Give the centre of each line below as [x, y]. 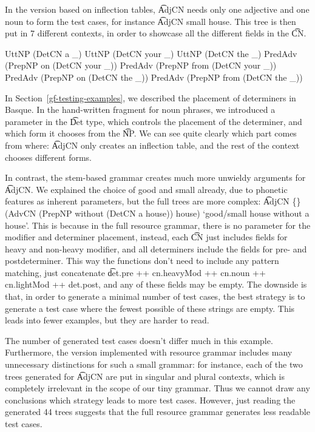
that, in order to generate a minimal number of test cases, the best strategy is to [155, 296]
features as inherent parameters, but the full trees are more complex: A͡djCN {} [153, 201]
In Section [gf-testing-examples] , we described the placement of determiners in [151, 97]
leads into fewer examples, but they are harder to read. [107, 320]
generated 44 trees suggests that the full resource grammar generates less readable [157, 412]
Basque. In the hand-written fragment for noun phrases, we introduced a [140, 110]
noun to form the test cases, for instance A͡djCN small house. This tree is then [151, 21]
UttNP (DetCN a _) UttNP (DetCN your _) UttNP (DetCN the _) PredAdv [151, 53]
